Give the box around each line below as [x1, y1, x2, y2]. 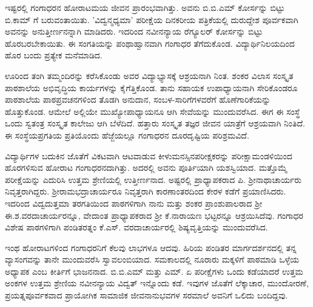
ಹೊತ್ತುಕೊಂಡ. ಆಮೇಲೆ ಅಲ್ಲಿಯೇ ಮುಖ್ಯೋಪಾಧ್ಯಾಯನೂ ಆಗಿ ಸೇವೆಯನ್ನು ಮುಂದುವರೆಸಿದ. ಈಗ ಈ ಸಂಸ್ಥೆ [5, 105, 300, 117]
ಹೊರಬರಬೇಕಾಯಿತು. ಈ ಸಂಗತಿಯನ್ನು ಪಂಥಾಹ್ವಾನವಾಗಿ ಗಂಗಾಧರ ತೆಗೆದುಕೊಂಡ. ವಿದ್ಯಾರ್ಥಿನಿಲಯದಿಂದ [5, 36, 295, 49]
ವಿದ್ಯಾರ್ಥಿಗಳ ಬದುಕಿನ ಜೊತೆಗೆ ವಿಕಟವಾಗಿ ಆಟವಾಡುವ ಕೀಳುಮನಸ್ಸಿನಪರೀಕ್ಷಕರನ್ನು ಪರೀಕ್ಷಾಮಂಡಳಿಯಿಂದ [5, 149, 292, 162]
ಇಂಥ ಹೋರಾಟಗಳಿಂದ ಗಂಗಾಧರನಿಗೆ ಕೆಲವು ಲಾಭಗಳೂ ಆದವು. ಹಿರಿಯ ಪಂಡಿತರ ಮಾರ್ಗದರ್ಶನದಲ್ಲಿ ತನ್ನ [5, 241, 297, 254]
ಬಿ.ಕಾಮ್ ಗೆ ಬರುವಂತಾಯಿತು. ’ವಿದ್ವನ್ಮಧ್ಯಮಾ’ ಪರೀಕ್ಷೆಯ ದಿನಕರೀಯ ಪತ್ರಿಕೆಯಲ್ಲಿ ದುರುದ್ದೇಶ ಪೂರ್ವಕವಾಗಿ [5, 13, 298, 26]
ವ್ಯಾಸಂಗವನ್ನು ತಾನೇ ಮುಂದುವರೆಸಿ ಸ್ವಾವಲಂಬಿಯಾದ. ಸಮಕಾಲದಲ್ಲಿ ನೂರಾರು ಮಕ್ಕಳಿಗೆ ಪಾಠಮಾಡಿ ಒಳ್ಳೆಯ [5, 253, 300, 266]
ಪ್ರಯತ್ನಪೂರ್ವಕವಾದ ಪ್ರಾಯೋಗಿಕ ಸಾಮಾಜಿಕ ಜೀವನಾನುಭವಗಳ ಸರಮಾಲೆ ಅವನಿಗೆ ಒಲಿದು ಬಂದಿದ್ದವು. [5, 289, 288, 302]
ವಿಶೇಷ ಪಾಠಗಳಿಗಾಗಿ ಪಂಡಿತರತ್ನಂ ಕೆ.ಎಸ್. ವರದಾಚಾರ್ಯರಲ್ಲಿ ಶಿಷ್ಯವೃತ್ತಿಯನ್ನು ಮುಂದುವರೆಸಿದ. [5, 221, 268, 233]
